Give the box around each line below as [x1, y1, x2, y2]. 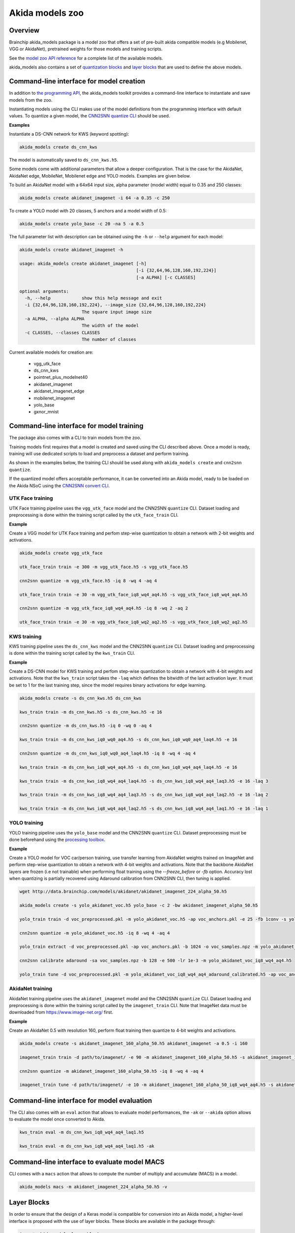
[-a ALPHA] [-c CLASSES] [136, 274, 196, 280]
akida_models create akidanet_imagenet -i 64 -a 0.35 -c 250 [19, 195, 170, 201]
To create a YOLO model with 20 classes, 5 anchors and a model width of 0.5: [9, 208, 167, 214]
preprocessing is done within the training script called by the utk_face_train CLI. [9, 512, 179, 518]
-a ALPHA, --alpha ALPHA [25, 316, 85, 322]
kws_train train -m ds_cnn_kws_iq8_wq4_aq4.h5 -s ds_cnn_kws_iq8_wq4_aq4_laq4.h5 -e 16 [19, 764, 237, 770]
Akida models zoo [9, 7, 84, 18]
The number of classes [81, 337, 136, 342]
